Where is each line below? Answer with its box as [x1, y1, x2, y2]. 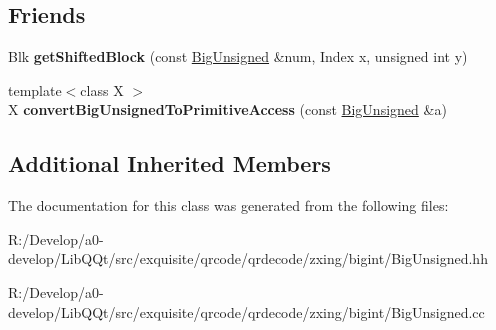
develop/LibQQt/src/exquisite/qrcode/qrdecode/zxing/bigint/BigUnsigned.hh [8, 248, 488, 269]
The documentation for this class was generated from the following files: [8, 195, 449, 216]
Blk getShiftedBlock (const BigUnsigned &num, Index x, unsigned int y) [8, 46, 468, 67]
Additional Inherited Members [8, 148, 331, 179]
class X [80, 79, 124, 100]
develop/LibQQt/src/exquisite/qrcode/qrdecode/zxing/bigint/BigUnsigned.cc [8, 301, 485, 322]
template [8, 79, 62, 100]
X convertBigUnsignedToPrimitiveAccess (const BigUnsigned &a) [8, 99, 447, 120]
